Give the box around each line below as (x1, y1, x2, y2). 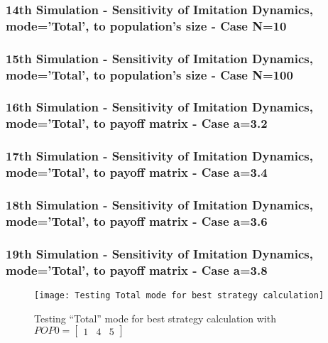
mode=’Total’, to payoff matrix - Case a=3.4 (6, 163, 268, 181)
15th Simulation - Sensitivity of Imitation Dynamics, (6, 49, 313, 67)
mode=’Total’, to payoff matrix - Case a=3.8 (6, 261, 268, 278)
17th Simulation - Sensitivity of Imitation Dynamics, (6, 147, 313, 165)
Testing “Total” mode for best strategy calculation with (34, 310, 276, 325)
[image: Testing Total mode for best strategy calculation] (34, 290, 324, 300)
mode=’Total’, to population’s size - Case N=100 (6, 65, 293, 83)
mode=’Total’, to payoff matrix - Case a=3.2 (6, 114, 268, 132)
